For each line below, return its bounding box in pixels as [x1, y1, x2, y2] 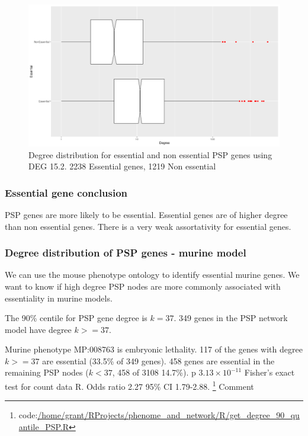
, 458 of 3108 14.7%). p [112, 366, 196, 379]
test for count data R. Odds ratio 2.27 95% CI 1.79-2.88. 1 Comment [5, 379, 254, 392]
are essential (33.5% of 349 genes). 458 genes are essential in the [42, 354, 275, 367]
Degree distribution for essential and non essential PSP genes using [28, 148, 272, 161]
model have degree [5, 323, 72, 335]
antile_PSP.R [18, 420, 69, 432]
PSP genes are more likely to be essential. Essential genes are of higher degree [5, 208, 288, 220]
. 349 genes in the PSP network [174, 312, 288, 324]
